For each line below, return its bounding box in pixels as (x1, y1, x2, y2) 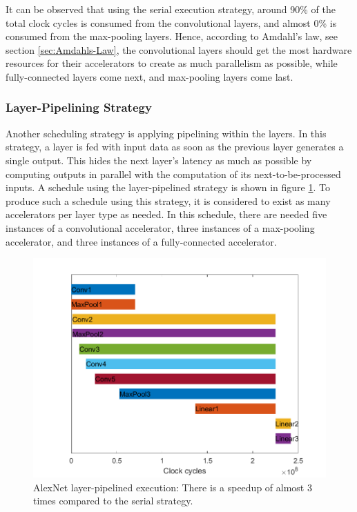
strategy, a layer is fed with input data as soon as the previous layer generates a (6, 139, 344, 154)
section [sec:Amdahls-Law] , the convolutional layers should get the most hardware (6, 42, 352, 57)
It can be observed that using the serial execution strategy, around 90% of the (6, 2, 336, 16)
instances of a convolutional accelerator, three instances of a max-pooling (6, 220, 315, 235)
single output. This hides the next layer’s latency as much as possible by (6, 152, 312, 167)
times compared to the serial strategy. (33, 493, 193, 508)
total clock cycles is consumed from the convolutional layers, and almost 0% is (6, 15, 337, 30)
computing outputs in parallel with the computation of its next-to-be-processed (6, 166, 341, 181)
